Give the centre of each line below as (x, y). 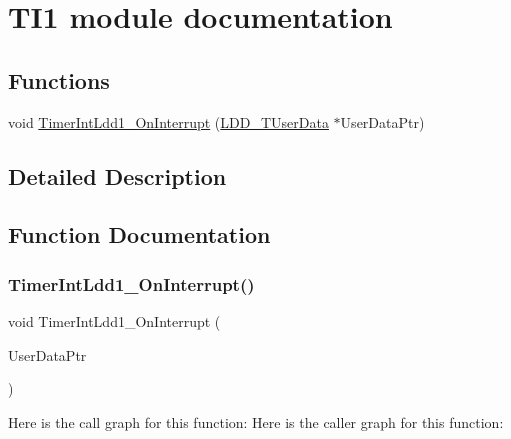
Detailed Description (117, 175)
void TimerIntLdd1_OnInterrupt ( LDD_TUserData (168, 121)
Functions (59, 79)
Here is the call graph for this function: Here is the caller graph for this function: (256, 421)
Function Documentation (139, 234)
